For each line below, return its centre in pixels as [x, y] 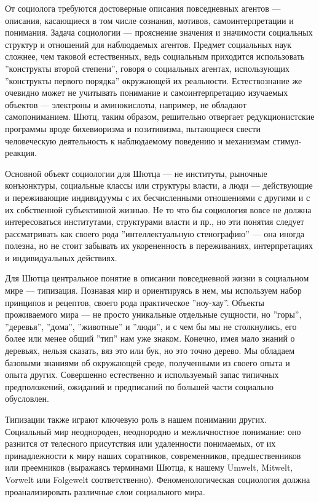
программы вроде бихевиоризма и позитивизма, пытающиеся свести [133, 128]
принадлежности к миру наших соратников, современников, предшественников [153, 455]
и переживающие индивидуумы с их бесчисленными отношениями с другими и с [158, 197]
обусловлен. [27, 398]
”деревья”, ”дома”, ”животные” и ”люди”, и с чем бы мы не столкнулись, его [151, 326]
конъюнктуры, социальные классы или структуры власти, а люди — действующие [159, 185]
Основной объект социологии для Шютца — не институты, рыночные [136, 173]
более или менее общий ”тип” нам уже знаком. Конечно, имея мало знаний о [150, 338]
